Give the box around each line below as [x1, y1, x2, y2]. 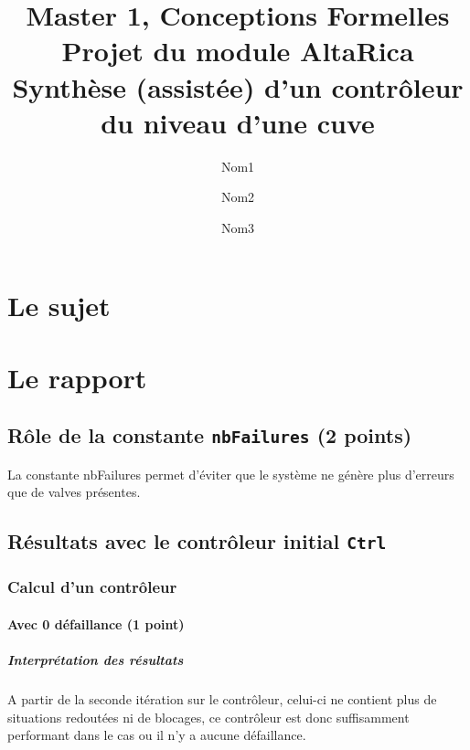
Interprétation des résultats [7, 650, 184, 669]
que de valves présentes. [7, 482, 141, 502]
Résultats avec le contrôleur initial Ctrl [7, 527, 387, 555]
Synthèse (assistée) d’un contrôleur [12, 68, 464, 105]
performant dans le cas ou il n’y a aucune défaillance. [7, 725, 306, 745]
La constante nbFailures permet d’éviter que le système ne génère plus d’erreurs [7, 464, 454, 483]
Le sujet [7, 287, 111, 324]
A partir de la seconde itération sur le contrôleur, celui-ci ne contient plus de [7, 689, 437, 708]
